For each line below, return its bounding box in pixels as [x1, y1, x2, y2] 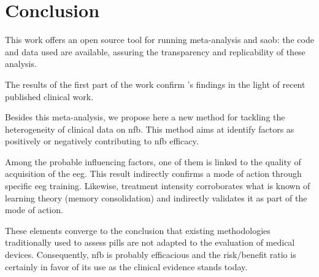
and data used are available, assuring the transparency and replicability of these [5, 45, 306, 58]
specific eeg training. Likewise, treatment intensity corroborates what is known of [5, 179, 310, 192]
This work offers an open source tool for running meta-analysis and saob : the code [5, 33, 314, 46]
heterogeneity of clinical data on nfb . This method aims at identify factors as [5, 122, 294, 135]
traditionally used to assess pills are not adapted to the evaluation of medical [5, 236, 295, 249]
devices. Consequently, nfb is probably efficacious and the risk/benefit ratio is [5, 248, 296, 261]
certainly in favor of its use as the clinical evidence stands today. [5, 260, 248, 273]
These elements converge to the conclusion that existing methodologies [5, 224, 271, 236]
